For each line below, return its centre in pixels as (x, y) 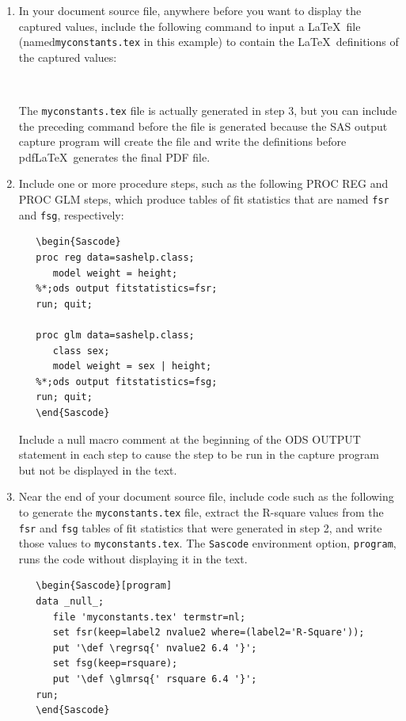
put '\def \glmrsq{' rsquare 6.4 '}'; (155, 679)
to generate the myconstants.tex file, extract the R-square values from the (201, 511)
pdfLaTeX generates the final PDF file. (114, 156)
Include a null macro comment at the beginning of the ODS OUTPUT (190, 439)
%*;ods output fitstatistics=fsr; (127, 289)
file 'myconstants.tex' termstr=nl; (149, 617)
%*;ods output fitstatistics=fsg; (127, 381)
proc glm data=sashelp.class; (115, 335)
